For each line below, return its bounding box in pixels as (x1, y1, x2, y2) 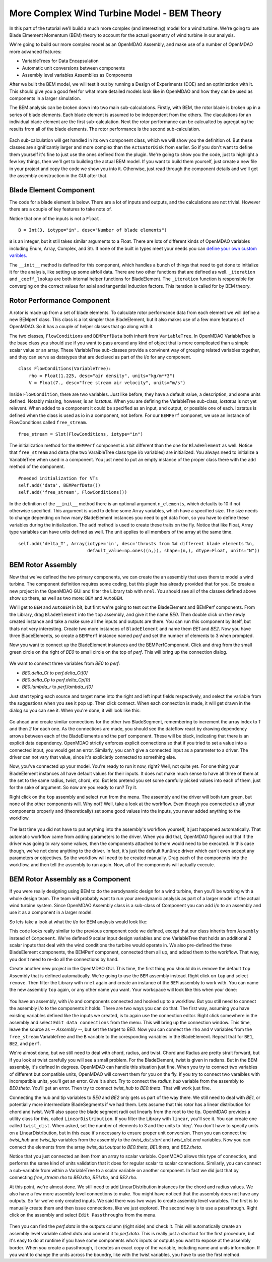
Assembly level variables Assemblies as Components (22, 72, 133, 78)
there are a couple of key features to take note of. (9, 206, 112, 212)
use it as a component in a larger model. (9, 909, 93, 916)
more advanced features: (9, 48, 62, 55)
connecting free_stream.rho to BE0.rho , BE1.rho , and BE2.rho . (9, 1174, 138, 1181)
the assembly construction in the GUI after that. (9, 172, 108, 179)
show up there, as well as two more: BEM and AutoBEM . (9, 595, 123, 601)
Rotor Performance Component (9, 296, 110, 305)
